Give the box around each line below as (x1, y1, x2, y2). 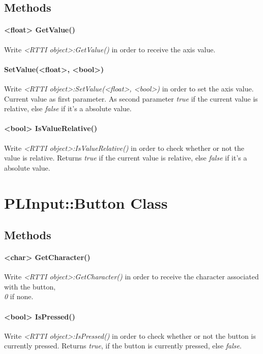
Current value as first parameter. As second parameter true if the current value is (4, 93, 258, 104)
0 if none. (4, 291, 34, 302)
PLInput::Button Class (4, 192, 168, 213)
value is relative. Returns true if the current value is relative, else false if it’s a (4, 152, 247, 163)
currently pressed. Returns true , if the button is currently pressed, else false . (4, 340, 242, 351)
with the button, (4, 281, 56, 292)
